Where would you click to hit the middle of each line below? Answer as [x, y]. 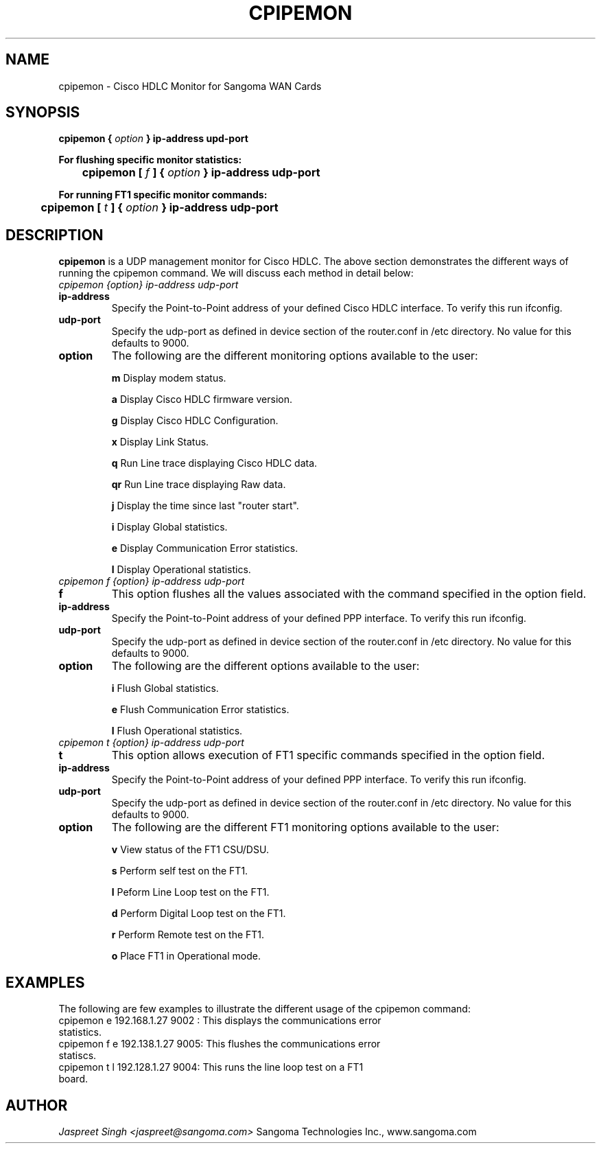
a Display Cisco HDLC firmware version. [202, 399]
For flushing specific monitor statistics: [150, 160]
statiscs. [78, 1056]
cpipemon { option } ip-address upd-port [153, 139]
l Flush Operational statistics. [177, 731]
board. [73, 1079]
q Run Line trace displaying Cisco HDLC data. [214, 463]
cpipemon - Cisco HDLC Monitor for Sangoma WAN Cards [190, 86]
